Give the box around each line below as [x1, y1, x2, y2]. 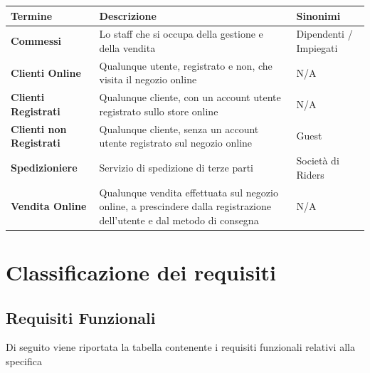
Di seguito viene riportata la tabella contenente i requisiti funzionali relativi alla [6, 340, 355, 354]
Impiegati [296, 40, 338, 55]
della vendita [99, 40, 156, 55]
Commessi [11, 33, 62, 48]
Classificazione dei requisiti [6, 258, 277, 286]
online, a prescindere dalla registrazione [99, 199, 271, 214]
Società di [296, 153, 339, 168]
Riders [296, 167, 324, 182]
